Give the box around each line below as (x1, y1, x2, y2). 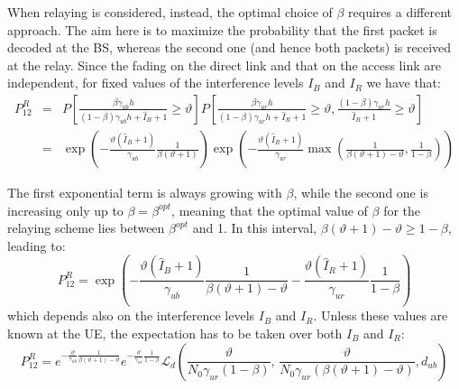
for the (383, 200, 421, 219)
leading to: (7, 236, 66, 255)
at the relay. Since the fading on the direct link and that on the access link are (7, 55, 441, 74)
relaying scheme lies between (7, 218, 165, 237)
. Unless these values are (313, 306, 448, 325)
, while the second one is (293, 183, 428, 202)
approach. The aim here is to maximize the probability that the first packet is (7, 20, 437, 39)
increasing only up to (7, 200, 124, 219)
